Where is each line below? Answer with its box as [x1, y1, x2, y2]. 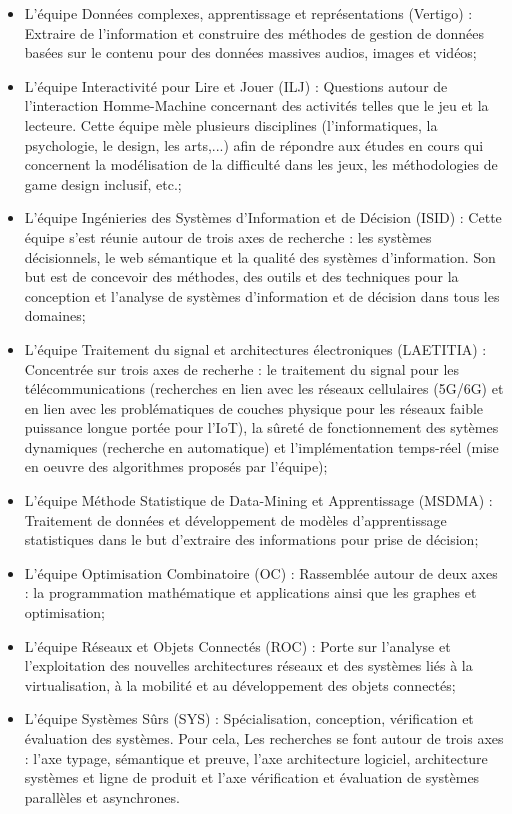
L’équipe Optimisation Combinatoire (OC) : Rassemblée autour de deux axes [24, 562, 498, 583]
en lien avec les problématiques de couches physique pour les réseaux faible [24, 397, 484, 418]
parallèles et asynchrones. [24, 786, 180, 807]
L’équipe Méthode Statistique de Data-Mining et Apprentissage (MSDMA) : [24, 490, 493, 511]
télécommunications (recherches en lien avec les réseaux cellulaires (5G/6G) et [24, 378, 504, 399]
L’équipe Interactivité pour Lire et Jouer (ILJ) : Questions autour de [24, 75, 448, 96]
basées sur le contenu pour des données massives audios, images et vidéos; [24, 42, 477, 63]
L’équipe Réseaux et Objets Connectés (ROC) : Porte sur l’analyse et [24, 635, 451, 656]
